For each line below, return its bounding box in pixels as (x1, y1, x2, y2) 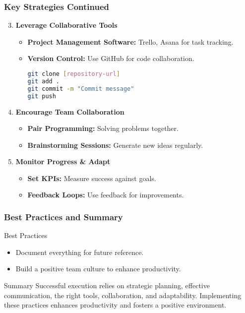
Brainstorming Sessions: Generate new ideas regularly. (27, 139, 203, 150)
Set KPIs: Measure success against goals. (27, 173, 156, 183)
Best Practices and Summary (4, 210, 123, 223)
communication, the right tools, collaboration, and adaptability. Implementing (4, 290, 242, 300)
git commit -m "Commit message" (27, 85, 134, 92)
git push (27, 92, 56, 100)
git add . (27, 77, 60, 85)
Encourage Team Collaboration (15, 106, 124, 117)
